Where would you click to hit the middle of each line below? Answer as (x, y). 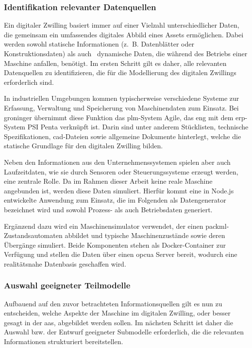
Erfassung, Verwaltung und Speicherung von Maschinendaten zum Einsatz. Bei (121, 107)
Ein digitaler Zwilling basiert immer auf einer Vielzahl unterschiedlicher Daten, (122, 25)
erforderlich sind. (29, 82)
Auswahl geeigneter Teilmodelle (67, 285)
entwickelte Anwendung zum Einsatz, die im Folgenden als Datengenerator (115, 200)
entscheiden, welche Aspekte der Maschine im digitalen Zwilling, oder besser (117, 313)
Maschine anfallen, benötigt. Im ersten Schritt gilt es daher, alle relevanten (115, 63)
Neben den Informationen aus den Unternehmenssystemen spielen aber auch (117, 162)
